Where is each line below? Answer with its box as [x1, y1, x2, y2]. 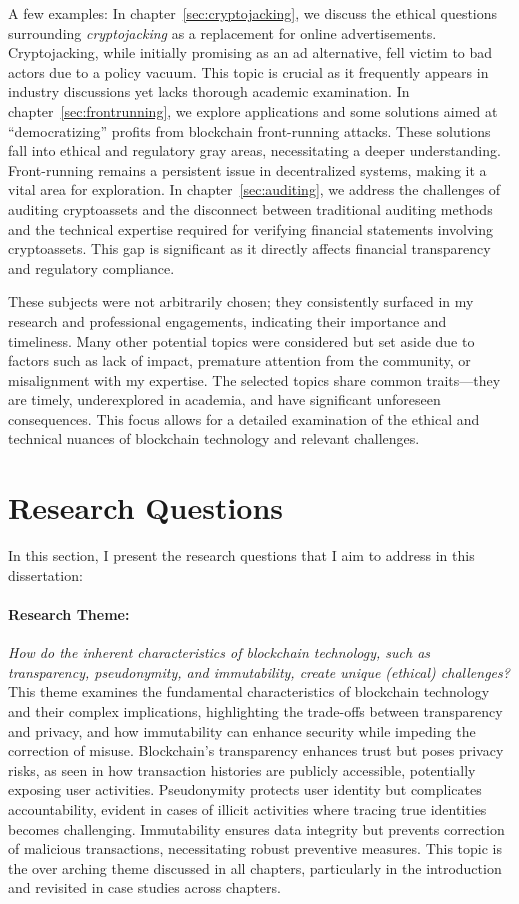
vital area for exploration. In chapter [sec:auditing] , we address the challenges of [8, 179, 501, 200]
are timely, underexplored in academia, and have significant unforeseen [8, 389, 441, 410]
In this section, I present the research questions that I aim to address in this [8, 545, 475, 566]
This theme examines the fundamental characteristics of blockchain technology [8, 681, 490, 702]
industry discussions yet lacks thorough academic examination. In [8, 81, 410, 102]
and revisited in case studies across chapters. [8, 877, 281, 898]
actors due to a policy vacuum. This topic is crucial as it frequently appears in [8, 61, 489, 82]
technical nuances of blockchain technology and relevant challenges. [8, 428, 420, 449]
